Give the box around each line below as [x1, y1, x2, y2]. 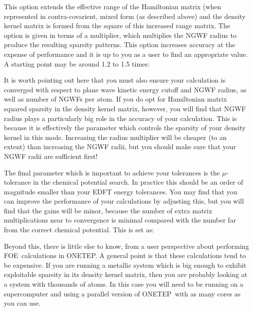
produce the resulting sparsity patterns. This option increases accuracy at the [4, 39, 235, 50]
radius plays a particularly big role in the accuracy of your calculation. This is [4, 113, 237, 123]
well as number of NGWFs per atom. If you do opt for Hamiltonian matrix [4, 94, 227, 104]
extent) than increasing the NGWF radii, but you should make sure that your [4, 141, 236, 152]
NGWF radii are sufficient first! [4, 151, 98, 161]
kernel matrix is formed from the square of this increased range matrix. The [4, 20, 230, 31]
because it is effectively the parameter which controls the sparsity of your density [4, 122, 246, 133]
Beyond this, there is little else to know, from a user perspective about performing [4, 241, 249, 251]
